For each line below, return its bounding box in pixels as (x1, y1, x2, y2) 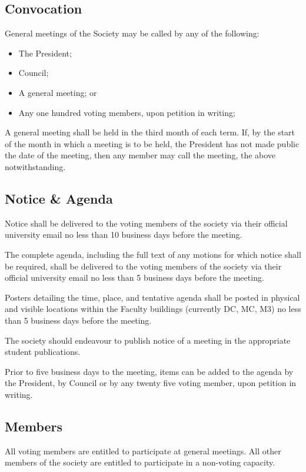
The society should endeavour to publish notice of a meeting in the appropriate (5, 334, 291, 346)
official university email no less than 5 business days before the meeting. (5, 271, 264, 284)
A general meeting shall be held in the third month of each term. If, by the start (5, 126, 295, 138)
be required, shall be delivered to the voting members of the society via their (5, 260, 282, 272)
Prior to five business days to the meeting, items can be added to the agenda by (5, 365, 294, 377)
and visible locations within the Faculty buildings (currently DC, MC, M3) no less (5, 303, 301, 315)
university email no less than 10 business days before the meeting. (5, 228, 242, 241)
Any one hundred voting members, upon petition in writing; (18, 106, 235, 118)
